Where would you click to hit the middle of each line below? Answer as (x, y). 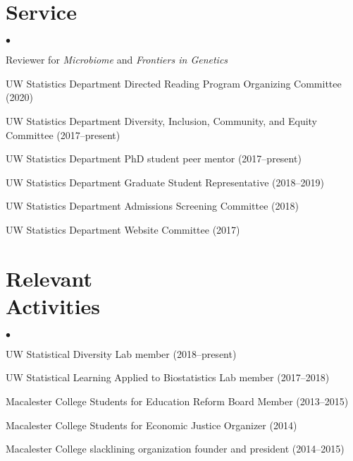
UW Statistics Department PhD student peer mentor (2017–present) (154, 158)
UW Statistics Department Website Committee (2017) (123, 229)
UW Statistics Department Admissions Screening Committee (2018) (152, 206)
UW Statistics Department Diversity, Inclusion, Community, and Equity (162, 120)
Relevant (49, 278)
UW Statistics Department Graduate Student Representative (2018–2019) (165, 182)
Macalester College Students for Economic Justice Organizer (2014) (151, 425)
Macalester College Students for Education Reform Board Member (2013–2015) (177, 401)
